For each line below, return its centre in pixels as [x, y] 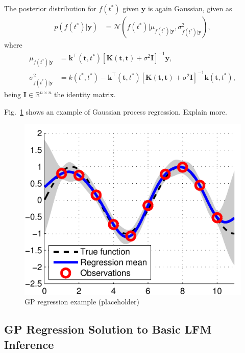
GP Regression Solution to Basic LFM [108, 329]
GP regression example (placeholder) [82, 302]
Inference [29, 344]
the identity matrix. [85, 94]
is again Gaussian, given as [190, 8]
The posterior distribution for [50, 8]
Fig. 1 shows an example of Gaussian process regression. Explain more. [116, 111]
